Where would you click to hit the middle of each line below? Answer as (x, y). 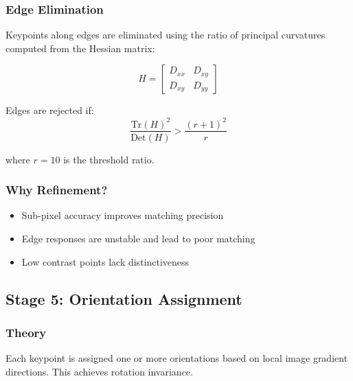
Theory (26, 332)
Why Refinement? (57, 190)
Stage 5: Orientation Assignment (124, 298)
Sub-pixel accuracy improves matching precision (123, 215)
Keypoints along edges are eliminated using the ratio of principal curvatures (166, 35)
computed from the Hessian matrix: (80, 48)
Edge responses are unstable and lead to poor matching (138, 238)
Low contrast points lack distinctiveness (105, 261)
